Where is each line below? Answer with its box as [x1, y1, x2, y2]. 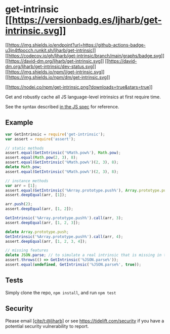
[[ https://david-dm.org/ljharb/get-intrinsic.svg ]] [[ [5, 58, 109, 64]
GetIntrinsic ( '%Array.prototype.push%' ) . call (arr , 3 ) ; [5, 215, 123, 220]
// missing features [5, 248, 49, 253]
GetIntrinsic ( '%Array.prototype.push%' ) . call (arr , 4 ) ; [5, 234, 123, 239]
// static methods [5, 145, 44, 151]
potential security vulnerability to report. [5, 323, 89, 329]
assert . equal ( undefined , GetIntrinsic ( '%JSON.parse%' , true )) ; [5, 262, 142, 267]
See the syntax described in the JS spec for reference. [5, 103, 119, 109]
